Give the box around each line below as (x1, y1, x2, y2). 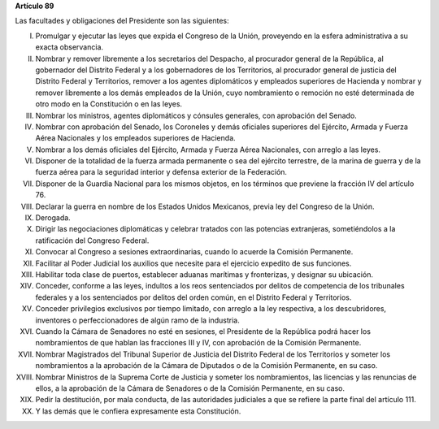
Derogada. (35, 213, 71, 223)
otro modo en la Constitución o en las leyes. (35, 99, 183, 109)
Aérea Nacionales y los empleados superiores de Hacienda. (35, 133, 236, 143)
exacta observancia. (35, 42, 104, 52)
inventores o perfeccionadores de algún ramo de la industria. (35, 315, 240, 325)
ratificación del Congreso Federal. (35, 236, 150, 245)
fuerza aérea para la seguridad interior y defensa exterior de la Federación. (35, 167, 288, 177)
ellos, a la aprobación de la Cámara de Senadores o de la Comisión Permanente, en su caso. (35, 383, 346, 393)
